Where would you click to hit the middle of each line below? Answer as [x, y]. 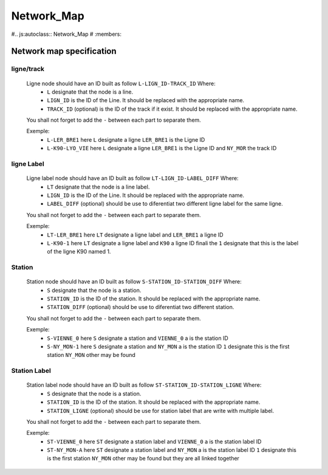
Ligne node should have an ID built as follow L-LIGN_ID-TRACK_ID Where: [121, 83]
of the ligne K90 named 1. [79, 252]
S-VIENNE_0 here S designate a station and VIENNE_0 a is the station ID [138, 338]
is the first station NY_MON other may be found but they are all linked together [143, 459]
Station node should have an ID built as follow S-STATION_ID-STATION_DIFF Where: [134, 282]
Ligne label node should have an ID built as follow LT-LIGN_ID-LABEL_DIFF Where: [133, 178]
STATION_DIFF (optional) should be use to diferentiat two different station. [141, 307]
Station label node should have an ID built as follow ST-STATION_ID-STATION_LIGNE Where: [144, 385]
